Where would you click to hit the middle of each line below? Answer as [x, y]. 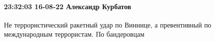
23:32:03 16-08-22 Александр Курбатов [68, 6]
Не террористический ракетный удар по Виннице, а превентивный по [108, 24]
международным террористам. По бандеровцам [74, 34]
